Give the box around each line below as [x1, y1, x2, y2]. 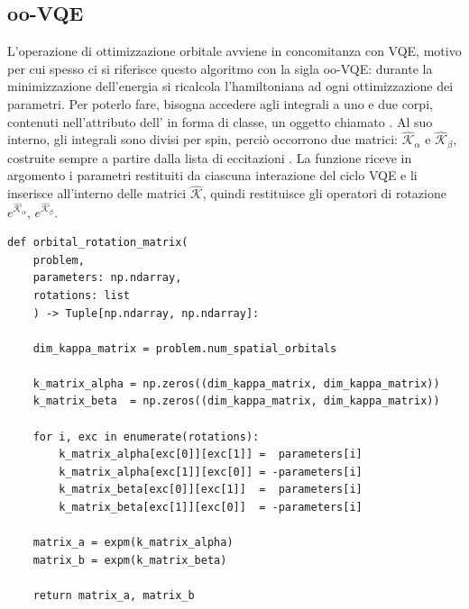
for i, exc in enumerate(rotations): [32, 430, 260, 443]
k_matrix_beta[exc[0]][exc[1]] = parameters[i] [59, 483, 363, 496]
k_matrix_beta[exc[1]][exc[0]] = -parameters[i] [59, 501, 363, 514]
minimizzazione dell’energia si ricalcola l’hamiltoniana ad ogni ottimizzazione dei [7, 77, 454, 95]
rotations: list [32, 288, 131, 302]
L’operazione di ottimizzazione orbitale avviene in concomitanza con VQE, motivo [7, 41, 462, 60]
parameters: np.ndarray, [32, 271, 182, 285]
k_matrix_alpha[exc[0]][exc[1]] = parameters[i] [59, 448, 363, 461]
